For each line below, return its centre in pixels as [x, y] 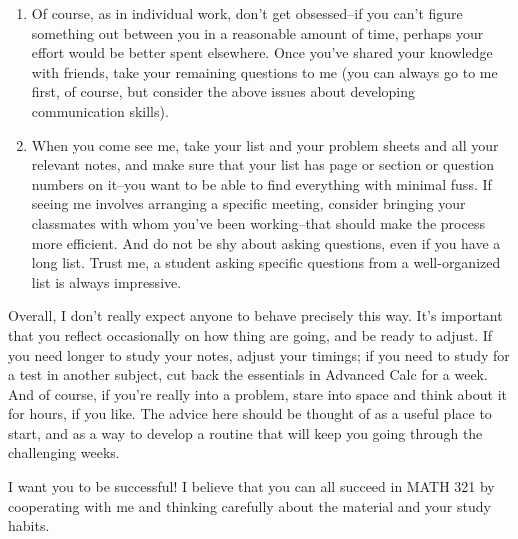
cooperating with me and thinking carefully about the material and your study [249, 505]
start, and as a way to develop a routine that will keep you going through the [245, 432]
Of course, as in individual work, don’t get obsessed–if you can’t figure [247, 13]
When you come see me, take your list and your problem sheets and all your [265, 144]
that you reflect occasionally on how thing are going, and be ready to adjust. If [250, 334]
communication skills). [100, 110]
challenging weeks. [64, 452]
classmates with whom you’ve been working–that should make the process [258, 222]
